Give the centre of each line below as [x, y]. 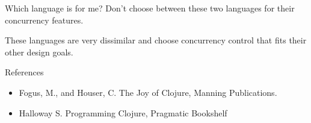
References [24, 72]
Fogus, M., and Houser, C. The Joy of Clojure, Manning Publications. [148, 92]
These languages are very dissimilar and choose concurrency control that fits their [156, 40]
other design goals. [39, 52]
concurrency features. [44, 20]
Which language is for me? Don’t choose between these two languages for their [150, 8]
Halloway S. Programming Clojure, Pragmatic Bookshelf [123, 112]
